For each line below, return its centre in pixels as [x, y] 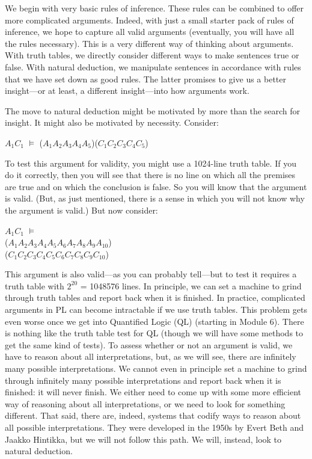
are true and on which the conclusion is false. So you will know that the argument [156, 186]
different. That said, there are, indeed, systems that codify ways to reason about [153, 415]
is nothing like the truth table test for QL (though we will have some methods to [154, 333]
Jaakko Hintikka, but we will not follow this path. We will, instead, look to [143, 439]
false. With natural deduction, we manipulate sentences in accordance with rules [153, 66]
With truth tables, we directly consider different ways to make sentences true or [152, 55]
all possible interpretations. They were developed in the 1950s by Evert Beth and [154, 427]
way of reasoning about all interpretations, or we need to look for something [145, 403]
